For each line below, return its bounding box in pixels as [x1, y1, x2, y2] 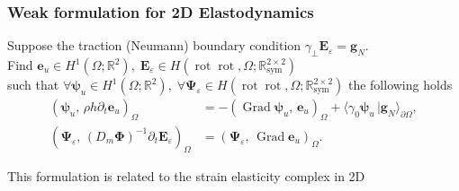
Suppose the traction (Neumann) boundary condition [7, 36, 301, 55]
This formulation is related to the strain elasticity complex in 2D [7, 166, 365, 185]
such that [7, 75, 59, 94]
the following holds [347, 75, 453, 94]
